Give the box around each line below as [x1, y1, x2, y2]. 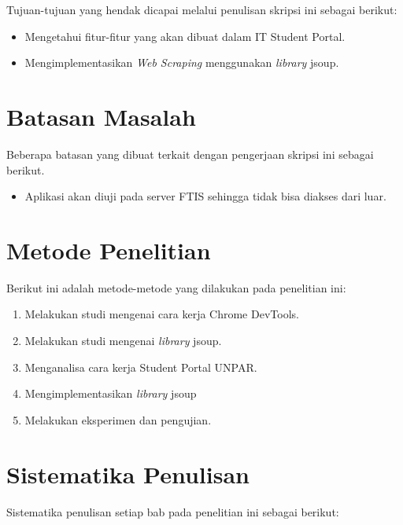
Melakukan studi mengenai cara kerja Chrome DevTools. [24, 306, 299, 322]
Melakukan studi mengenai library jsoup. [24, 332, 222, 348]
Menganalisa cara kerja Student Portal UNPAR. [24, 358, 257, 375]
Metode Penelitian [6, 233, 211, 266]
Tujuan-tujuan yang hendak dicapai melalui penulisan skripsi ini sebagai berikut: [6, 2, 397, 17]
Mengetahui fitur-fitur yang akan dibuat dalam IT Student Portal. [24, 28, 346, 44]
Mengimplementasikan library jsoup [24, 385, 197, 402]
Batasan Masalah [6, 100, 196, 132]
